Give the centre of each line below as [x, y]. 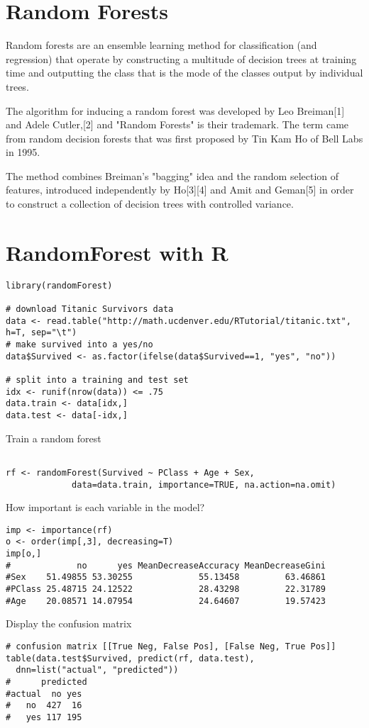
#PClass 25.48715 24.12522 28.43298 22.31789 [166, 589]
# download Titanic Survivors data [90, 309]
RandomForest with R [117, 252]
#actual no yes [44, 694]
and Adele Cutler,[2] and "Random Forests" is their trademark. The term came [177, 124]
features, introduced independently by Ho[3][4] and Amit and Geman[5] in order [180, 190]
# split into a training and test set [97, 380]
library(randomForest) [59, 285]
